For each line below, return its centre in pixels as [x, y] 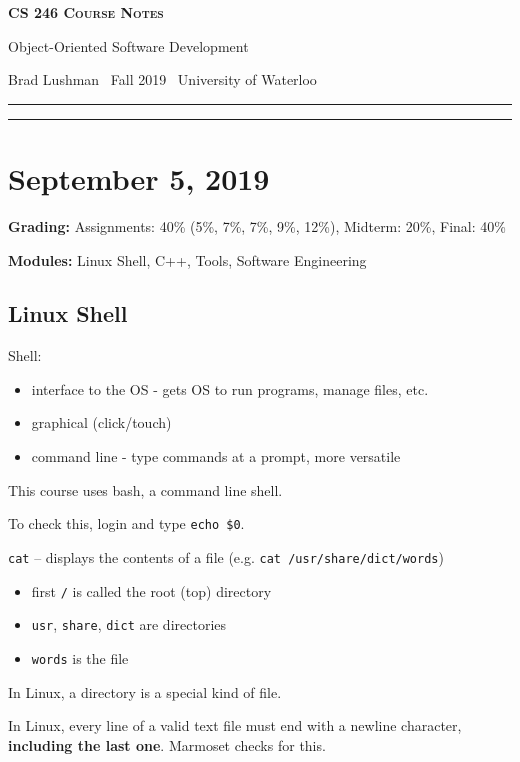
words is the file [80, 657]
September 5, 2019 [139, 177]
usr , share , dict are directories [129, 624]
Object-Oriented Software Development [128, 45]
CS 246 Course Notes [86, 12]
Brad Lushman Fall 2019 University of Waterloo [162, 79]
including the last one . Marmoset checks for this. [167, 744]
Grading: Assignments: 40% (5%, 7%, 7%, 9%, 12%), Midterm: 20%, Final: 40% [257, 225]
